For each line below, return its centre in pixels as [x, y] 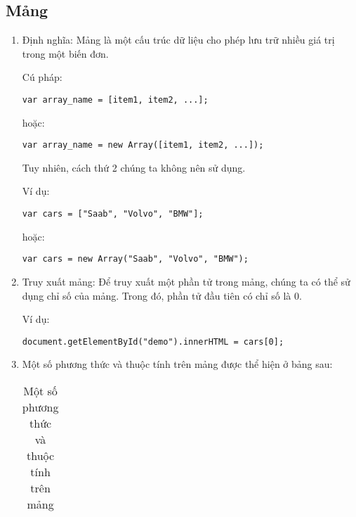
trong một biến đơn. [65, 53]
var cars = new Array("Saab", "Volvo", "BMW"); [135, 259]
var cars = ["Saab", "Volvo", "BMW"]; [113, 214]
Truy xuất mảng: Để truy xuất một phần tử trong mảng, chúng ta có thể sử [186, 281]
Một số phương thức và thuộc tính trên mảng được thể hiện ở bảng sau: [177, 364]
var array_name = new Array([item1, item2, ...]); [143, 145]
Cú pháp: [42, 77]
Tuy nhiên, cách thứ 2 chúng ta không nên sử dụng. [134, 167]
